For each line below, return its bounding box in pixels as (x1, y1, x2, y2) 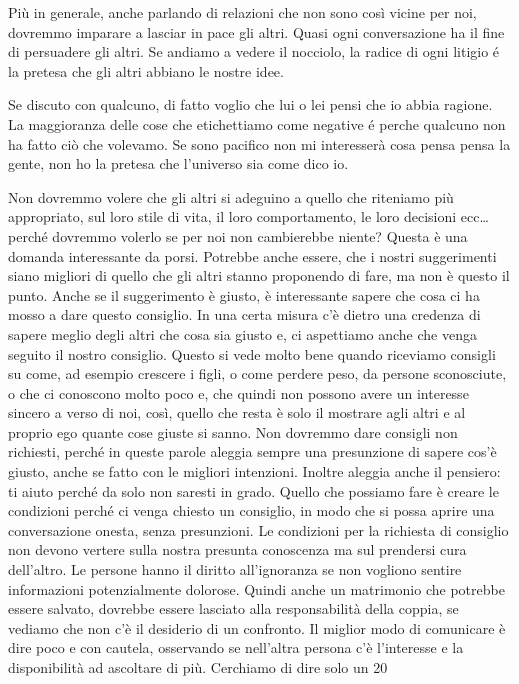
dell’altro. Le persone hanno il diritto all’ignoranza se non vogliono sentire (8, 559, 462, 580)
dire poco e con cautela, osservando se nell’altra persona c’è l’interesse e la (8, 637, 464, 658)
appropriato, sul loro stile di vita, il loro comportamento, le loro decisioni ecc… (8, 206, 489, 227)
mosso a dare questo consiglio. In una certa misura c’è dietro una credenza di (8, 304, 481, 325)
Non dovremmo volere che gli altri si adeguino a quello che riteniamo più (8, 186, 454, 207)
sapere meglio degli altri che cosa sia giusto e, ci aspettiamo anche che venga (8, 323, 477, 344)
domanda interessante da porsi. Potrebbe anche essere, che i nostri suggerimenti (8, 245, 497, 266)
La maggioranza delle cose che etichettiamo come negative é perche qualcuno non (8, 113, 506, 134)
